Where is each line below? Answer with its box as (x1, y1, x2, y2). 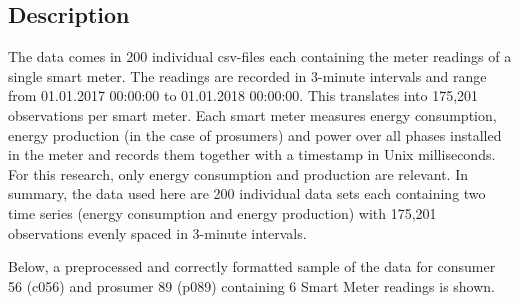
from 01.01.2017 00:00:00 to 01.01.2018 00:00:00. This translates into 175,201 (8, 85, 479, 106)
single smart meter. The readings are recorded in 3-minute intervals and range (8, 65, 487, 86)
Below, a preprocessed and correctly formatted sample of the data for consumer (8, 256, 496, 277)
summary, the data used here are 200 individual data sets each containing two (8, 183, 486, 204)
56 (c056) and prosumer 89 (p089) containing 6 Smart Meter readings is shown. (8, 275, 496, 296)
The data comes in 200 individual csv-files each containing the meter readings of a (8, 46, 512, 67)
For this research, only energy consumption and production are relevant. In (8, 163, 469, 184)
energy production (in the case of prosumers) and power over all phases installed (8, 124, 502, 145)
